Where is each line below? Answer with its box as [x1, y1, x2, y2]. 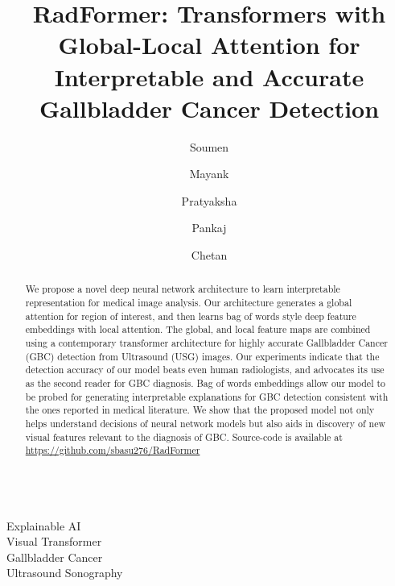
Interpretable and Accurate [54, 60, 364, 93]
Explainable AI [6, 517, 81, 534]
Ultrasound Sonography [6, 564, 123, 581]
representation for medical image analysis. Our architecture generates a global [25, 296, 352, 310]
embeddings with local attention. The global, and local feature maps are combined [25, 322, 371, 336]
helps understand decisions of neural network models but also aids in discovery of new [25, 417, 386, 430]
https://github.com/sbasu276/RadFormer [25, 443, 200, 457]
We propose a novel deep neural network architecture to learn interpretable [25, 282, 340, 296]
